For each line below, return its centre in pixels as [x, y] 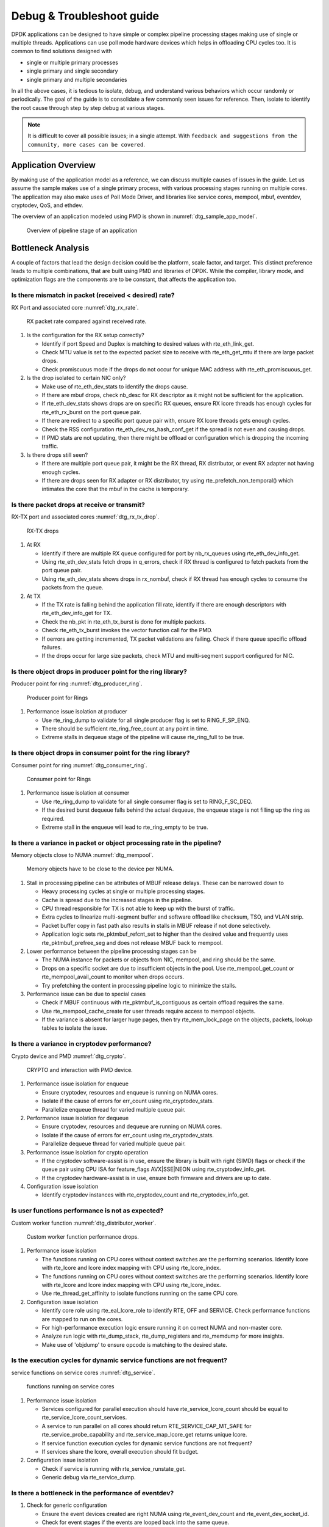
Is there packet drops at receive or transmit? [78, 505]
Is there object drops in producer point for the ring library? [99, 672]
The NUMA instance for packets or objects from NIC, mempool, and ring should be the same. [159, 960]
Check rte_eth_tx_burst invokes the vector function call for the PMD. [127, 630]
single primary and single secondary [72, 71]
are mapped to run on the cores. [82, 1319]
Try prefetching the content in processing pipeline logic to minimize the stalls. [139, 985]
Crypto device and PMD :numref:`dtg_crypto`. [69, 1056]
